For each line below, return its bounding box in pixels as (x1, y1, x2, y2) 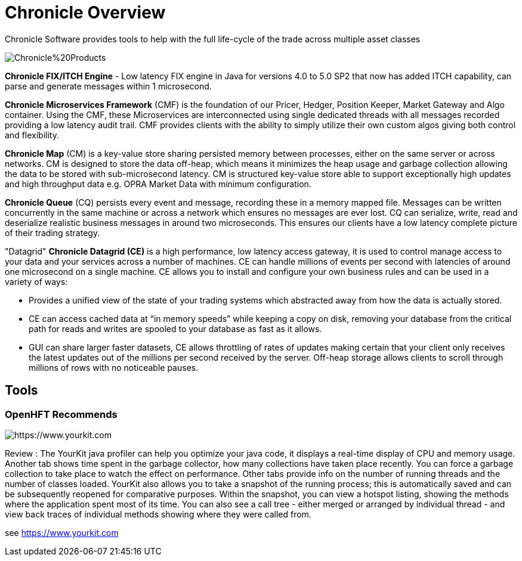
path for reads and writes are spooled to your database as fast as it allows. (29, 323, 322, 334)
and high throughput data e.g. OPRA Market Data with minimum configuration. (5, 178, 311, 189)
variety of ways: (5, 276, 68, 287)
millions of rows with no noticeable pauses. (29, 362, 199, 373)
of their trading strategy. (5, 227, 100, 238)
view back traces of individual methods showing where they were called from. (5, 509, 311, 519)
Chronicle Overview (5, 2, 166, 23)
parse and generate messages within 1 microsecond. (5, 80, 212, 91)
